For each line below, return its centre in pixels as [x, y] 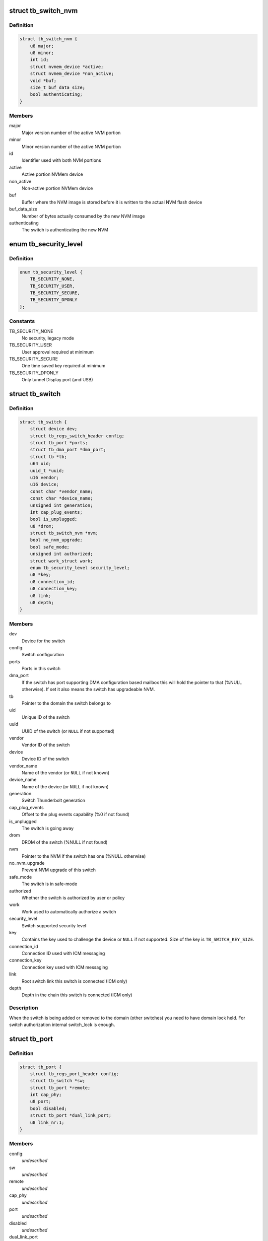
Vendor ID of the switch [46, 745]
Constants [22, 321]
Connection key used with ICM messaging [65, 967]
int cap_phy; [46, 1095]
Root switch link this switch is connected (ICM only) [74, 981]
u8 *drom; [42, 526]
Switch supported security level [54, 925]
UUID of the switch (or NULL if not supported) [68, 731]
